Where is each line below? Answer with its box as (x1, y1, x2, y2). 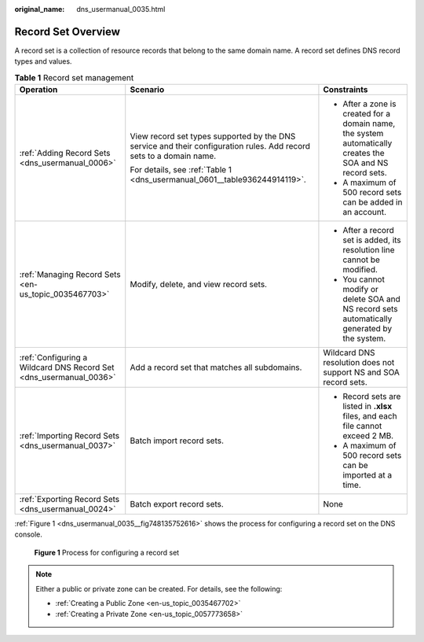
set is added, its (342, 234, 402, 245)
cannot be (342, 254, 381, 265)
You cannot (342, 274, 385, 285)
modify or (342, 284, 378, 295)
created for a (342, 109, 391, 120)
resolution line (342, 245, 396, 256)
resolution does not (323, 357, 395, 368)
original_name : (14, 5, 65, 13)
